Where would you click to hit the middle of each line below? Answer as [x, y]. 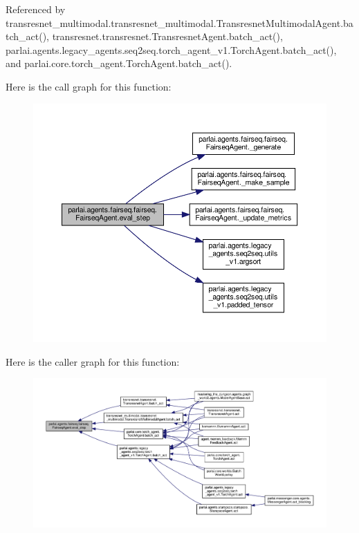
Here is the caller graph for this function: [93, 361]
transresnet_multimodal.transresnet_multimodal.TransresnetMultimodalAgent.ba [179, 22]
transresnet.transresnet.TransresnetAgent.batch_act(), [167, 36]
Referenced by [36, 9]
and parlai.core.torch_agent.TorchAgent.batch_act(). [119, 63]
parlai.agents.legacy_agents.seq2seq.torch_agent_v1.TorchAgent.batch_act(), [171, 49]
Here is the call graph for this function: [89, 86]
